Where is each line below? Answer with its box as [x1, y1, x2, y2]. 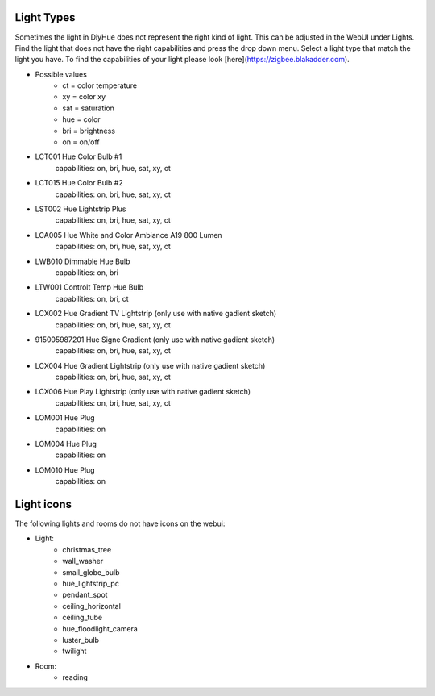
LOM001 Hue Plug [35, 413, 96, 423]
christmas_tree [62, 544, 112, 554]
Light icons [14, 498, 72, 511]
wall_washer [62, 556, 104, 566]
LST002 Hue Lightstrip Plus [35, 204, 126, 214]
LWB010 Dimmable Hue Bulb [35, 256, 130, 266]
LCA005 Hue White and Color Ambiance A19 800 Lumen [35, 230, 222, 240]
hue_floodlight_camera [62, 623, 139, 633]
